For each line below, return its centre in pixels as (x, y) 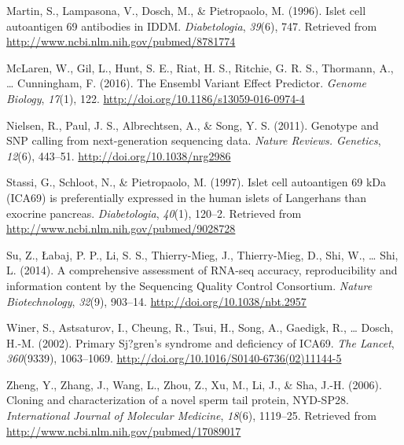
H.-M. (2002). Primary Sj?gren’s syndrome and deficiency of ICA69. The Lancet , (200, 342)
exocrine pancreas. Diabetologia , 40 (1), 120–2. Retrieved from (154, 213)
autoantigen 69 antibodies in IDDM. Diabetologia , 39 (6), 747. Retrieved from (192, 26)
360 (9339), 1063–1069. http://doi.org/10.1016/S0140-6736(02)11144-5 (174, 358)
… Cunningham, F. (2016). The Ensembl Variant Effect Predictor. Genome (187, 83)
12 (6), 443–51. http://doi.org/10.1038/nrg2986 (119, 155)
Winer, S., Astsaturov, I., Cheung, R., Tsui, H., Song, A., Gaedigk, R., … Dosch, (200, 327)
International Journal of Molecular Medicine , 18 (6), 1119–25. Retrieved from (191, 416)
